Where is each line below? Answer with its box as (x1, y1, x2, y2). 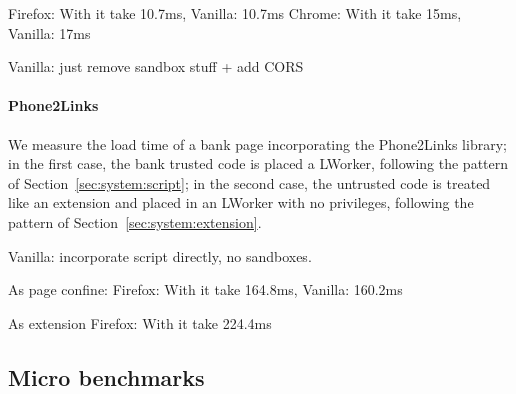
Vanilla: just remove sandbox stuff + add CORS (8, 56, 304, 77)
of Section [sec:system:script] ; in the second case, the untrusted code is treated (8, 172, 491, 193)
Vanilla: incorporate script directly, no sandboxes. (8, 245, 312, 266)
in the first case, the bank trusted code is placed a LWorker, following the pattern (8, 153, 509, 174)
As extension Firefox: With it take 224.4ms (8, 312, 272, 333)
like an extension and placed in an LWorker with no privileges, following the (8, 192, 474, 213)
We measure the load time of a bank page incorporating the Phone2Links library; (8, 133, 507, 154)
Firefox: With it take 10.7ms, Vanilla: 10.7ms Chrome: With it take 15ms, (8, 3, 462, 23)
